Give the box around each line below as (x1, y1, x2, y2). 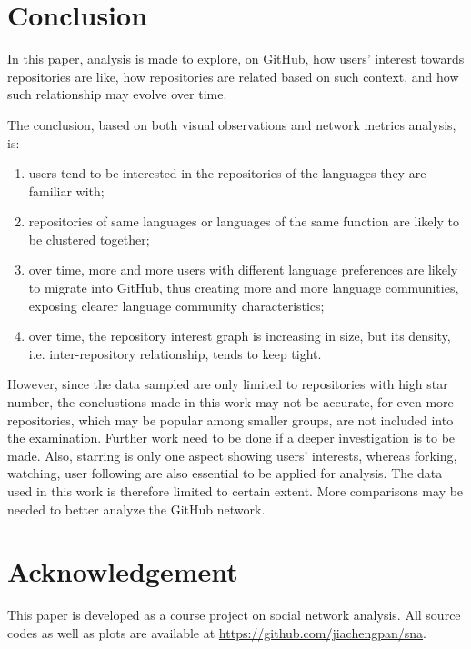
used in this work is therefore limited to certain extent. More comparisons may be (7, 482, 464, 500)
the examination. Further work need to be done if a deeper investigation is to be (7, 428, 456, 447)
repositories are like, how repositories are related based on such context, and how (7, 66, 459, 85)
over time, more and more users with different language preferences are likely (28, 260, 458, 279)
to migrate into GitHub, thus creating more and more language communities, (28, 278, 459, 297)
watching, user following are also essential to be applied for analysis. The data (7, 464, 443, 483)
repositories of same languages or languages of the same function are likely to (28, 212, 459, 231)
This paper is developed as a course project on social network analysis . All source (7, 605, 461, 624)
